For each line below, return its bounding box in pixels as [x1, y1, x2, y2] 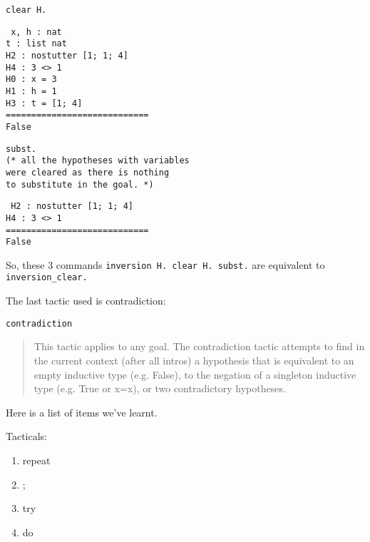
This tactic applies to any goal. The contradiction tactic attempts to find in [34, 339, 365, 354]
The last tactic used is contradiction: [6, 293, 166, 308]
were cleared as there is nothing [6, 167, 170, 178]
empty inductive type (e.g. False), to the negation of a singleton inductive [34, 367, 356, 382]
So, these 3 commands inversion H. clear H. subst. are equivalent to [6, 257, 325, 272]
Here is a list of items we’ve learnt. [6, 404, 158, 419]
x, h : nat [11, 26, 62, 37]
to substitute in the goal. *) [6, 179, 154, 190]
